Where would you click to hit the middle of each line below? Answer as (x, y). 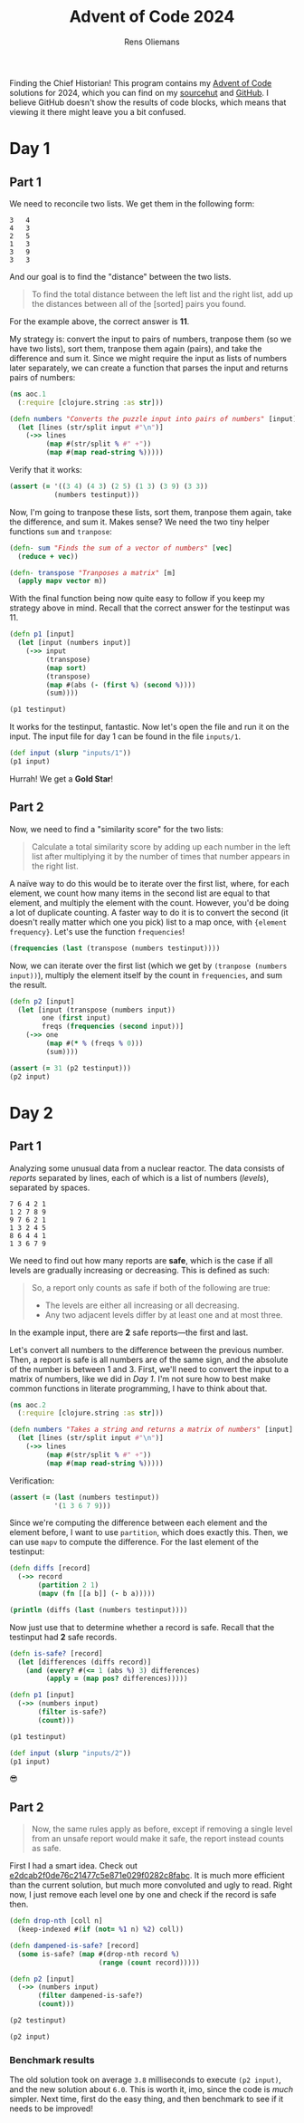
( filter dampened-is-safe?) (90, 1996)
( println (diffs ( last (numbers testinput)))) (99, 1609)
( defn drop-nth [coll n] (56, 1921)
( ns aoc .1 (28, 394)
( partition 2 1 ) (68, 1585)
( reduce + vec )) (48, 556)
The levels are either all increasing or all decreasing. (142, 1305)
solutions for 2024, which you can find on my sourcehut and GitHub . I (139, 92)
